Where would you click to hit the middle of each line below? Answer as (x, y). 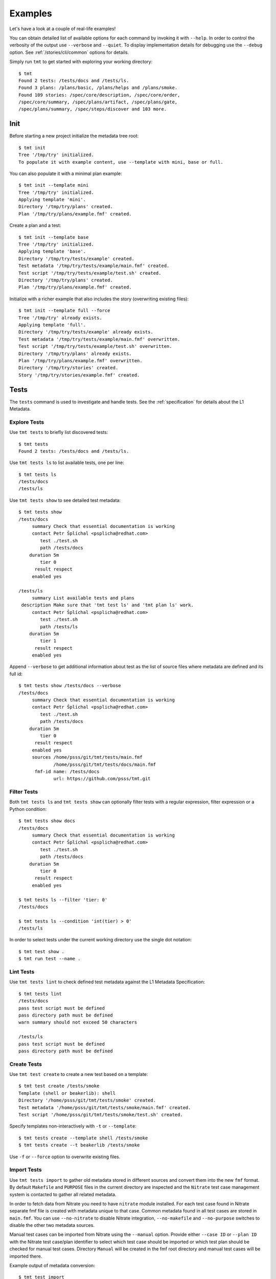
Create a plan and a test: (35, 226)
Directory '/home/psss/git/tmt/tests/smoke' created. (87, 1100)
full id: (16, 674)
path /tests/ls (59, 626)
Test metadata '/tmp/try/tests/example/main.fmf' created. (94, 266)
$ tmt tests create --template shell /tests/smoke (83, 1138)
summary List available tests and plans (83, 598)
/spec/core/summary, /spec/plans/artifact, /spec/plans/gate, (98, 102)
